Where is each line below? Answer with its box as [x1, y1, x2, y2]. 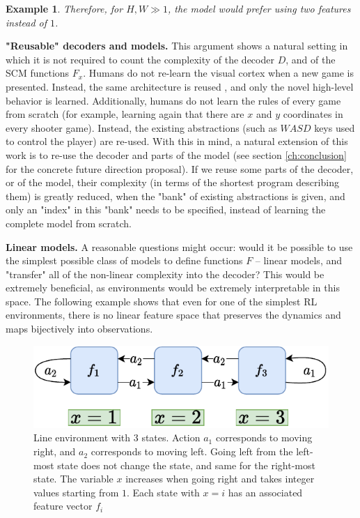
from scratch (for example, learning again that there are [6, 107, 244, 121]
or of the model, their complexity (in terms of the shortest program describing [6, 175, 339, 190]
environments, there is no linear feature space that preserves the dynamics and [6, 307, 341, 322]
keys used [314, 120, 355, 135]
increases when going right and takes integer [125, 471, 315, 486]
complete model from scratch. [6, 215, 132, 230]
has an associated [228, 485, 303, 499]
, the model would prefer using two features [167, 1, 351, 15]
